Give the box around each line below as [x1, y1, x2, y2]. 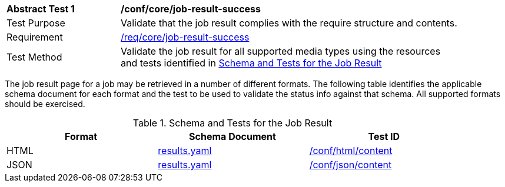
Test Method [6, 51, 62, 63]
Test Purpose [6, 17, 65, 29]
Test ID [368, 131, 400, 142]
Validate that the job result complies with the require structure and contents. [121, 17, 457, 29]
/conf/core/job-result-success [121, 3, 261, 15]
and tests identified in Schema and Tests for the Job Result [121, 57, 382, 69]
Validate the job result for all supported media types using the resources [121, 45, 441, 57]
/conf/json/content [309, 159, 392, 171]
